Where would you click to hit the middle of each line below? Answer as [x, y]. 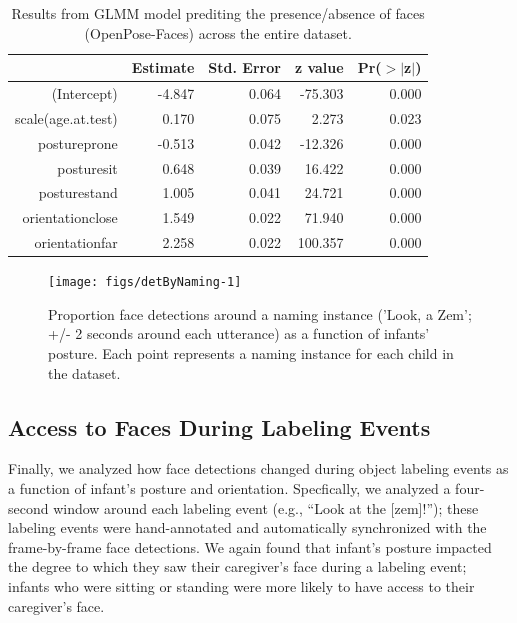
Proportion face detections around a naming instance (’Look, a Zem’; [260, 313]
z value [319, 67]
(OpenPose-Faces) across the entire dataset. [218, 32]
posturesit [87, 167]
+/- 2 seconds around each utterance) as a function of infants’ [239, 333]
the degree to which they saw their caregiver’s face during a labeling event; [237, 566]
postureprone [77, 142]
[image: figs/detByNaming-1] [145, 282]
